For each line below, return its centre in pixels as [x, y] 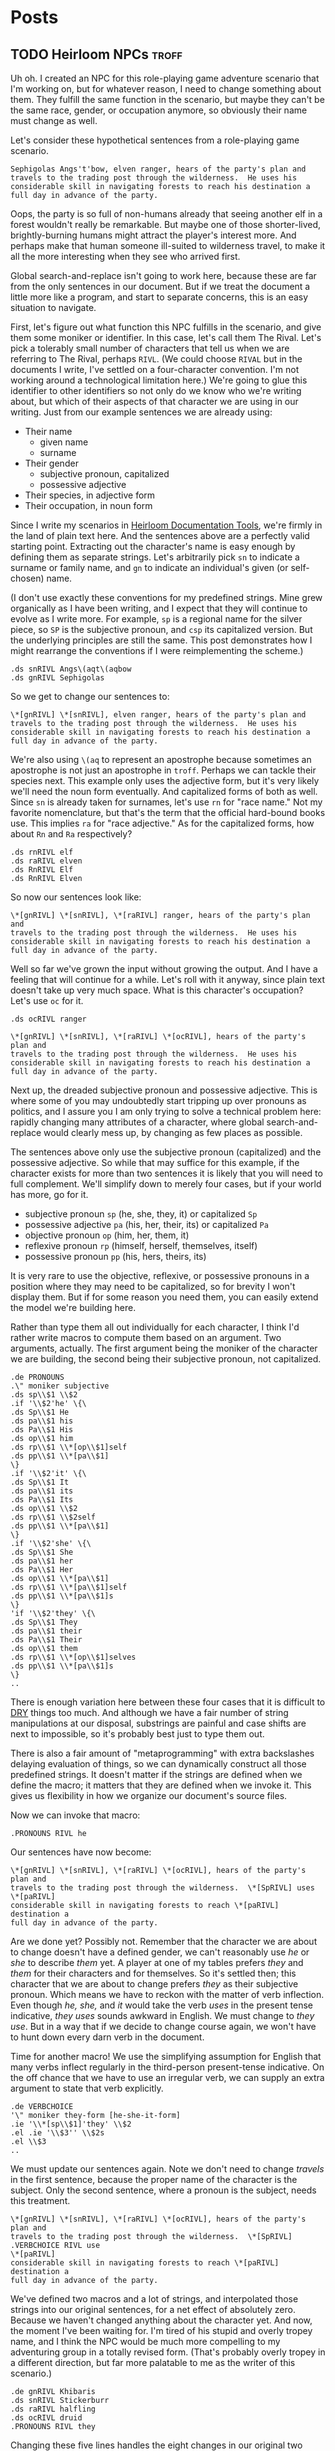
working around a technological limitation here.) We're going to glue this [159, 380]
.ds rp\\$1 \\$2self [53, 1517]
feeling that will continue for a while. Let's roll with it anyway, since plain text [167, 979]
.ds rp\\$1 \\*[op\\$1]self [69, 1447]
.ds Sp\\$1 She [42, 1552]
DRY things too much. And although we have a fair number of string [149, 1712]
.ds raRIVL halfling [53, 2409]
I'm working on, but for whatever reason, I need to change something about [166, 89]
